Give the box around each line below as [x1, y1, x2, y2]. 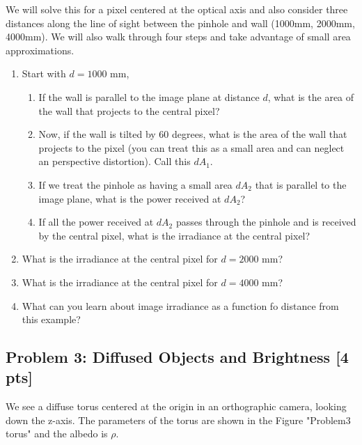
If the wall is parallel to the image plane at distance [38, 89, 260, 104]
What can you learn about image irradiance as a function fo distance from [22, 298, 339, 313]
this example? [22, 312, 81, 327]
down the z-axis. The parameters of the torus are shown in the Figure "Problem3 [6, 412, 351, 427]
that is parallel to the [255, 177, 347, 192]
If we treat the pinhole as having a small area [38, 177, 233, 192]
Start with [22, 66, 66, 81]
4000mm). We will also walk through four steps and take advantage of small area [6, 29, 351, 44]
